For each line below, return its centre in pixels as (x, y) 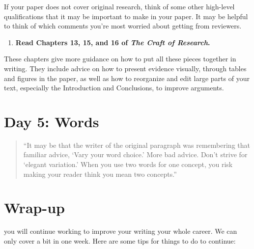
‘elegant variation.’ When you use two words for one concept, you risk (128, 164)
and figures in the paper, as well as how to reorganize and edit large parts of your (127, 78)
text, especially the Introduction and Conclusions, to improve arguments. (114, 88)
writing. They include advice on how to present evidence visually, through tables (125, 68)
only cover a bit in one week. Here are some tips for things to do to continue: (120, 240)
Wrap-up (34, 207)
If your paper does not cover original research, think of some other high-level (119, 6)
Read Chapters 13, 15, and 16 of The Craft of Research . (113, 42)
